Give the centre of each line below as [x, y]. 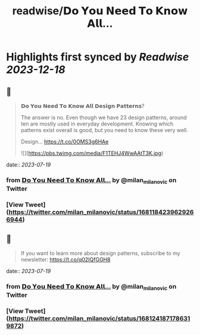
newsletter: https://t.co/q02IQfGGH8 [65, 259]
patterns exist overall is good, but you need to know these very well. [104, 130]
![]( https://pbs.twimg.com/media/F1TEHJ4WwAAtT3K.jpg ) [92, 153]
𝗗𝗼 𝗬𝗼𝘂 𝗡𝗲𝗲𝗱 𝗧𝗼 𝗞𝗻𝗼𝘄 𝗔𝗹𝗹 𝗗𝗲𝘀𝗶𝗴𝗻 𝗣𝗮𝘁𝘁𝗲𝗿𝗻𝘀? [82, 106]
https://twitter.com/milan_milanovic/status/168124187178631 [99, 318]
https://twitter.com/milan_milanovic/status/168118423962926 [101, 212]
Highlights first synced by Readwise [98, 57]
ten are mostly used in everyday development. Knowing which [97, 124]
